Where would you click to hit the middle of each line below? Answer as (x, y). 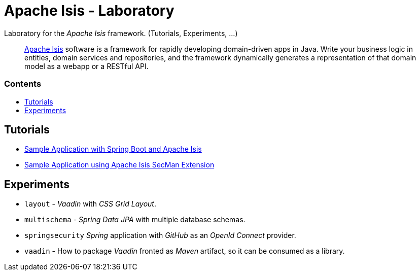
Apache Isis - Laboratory (89, 11)
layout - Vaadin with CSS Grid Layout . (90, 204)
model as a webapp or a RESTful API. (86, 66)
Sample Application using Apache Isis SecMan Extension (119, 165)
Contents (23, 84)
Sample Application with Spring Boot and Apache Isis (113, 149)
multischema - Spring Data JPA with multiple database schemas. (135, 220)
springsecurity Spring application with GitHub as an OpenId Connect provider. (160, 235)
